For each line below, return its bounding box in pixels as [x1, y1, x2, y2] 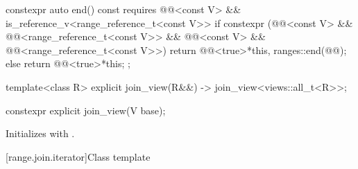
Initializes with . [6, 126, 75, 141]
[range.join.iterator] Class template [6, 149, 151, 163]
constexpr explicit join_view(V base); [6, 103, 166, 117]
